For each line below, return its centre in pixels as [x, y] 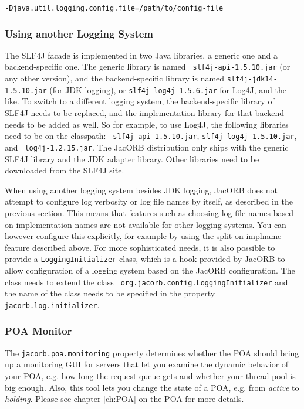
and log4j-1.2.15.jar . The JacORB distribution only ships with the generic [147, 147]
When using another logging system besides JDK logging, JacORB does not [141, 190]
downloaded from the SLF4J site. [65, 170]
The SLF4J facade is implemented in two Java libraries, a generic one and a [141, 55]
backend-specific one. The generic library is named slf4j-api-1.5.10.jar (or [148, 67]
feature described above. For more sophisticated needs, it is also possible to [140, 247]
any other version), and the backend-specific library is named [115, 78]
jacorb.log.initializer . [52, 304]
